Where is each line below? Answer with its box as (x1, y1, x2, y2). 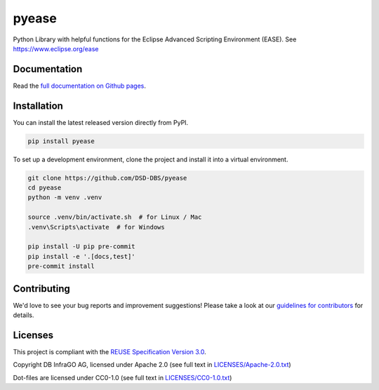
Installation (13, 100, 63, 112)
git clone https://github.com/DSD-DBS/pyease (27, 174, 187, 182)
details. (13, 311, 34, 319)
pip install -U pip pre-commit (27, 243, 136, 250)
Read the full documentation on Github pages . (13, 81, 147, 90)
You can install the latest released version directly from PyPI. (13, 118, 189, 126)
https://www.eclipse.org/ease (13, 44, 99, 53)
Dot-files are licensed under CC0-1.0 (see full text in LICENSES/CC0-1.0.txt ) (13, 373, 232, 382)
